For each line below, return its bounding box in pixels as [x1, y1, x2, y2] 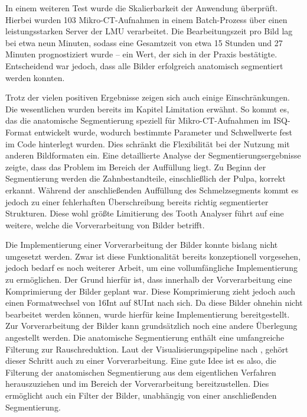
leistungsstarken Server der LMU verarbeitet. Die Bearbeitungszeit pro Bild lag [5, 25, 293, 37]
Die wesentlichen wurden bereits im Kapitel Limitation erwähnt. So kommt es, [5, 102, 289, 115]
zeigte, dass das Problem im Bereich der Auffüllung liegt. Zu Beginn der [5, 160, 266, 173]
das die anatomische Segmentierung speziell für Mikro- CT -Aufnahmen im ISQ [5, 114, 288, 127]
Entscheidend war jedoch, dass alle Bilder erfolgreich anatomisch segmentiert [5, 59, 283, 72]
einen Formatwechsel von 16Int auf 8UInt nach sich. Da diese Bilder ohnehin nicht [5, 296, 303, 309]
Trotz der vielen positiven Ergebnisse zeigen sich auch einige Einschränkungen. [5, 91, 290, 104]
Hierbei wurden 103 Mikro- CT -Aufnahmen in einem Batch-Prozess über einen [5, 13, 288, 25]
